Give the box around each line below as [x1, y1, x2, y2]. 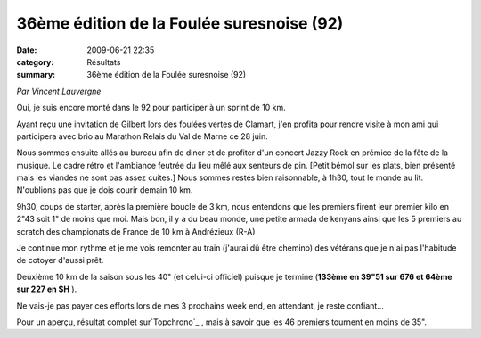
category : [16, 56, 54, 67]
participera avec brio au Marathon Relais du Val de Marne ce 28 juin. [16, 130, 268, 142]
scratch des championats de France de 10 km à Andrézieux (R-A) [16, 226, 256, 236]
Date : [16, 45, 37, 55]
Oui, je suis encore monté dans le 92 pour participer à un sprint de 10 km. [16, 103, 287, 113]
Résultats [86, 56, 121, 67]
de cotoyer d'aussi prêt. [16, 255, 104, 266]
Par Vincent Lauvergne [16, 86, 102, 96]
